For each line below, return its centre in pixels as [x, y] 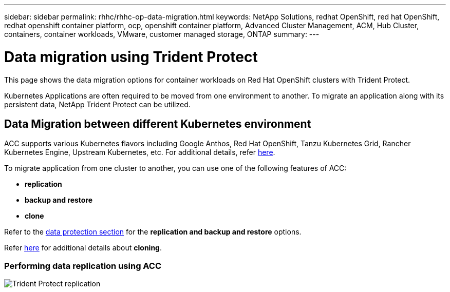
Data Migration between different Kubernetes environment [158, 124]
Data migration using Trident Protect [131, 57]
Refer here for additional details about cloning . [83, 248]
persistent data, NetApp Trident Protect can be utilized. [97, 104]
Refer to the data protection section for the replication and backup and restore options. [153, 232]
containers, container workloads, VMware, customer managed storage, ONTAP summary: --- [162, 34]
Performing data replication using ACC [83, 266]
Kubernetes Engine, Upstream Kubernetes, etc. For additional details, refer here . [140, 152]
